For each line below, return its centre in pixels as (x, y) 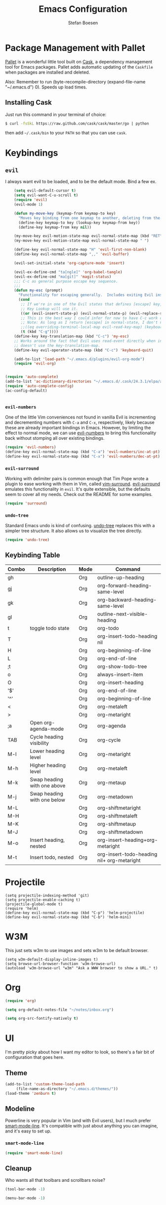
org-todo (108, 628)
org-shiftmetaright (119, 808)
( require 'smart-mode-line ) (34, 1153)
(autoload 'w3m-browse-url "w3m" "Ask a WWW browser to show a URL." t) (82, 968)
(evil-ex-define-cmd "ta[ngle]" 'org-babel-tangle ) (68, 272)
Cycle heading (47, 737)
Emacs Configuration (83, 9)
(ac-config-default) (26, 391)
